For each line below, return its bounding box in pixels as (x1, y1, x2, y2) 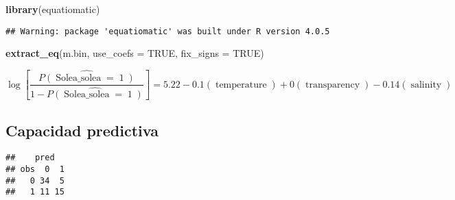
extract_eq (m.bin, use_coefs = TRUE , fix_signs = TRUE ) (5, 46, 264, 60)
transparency (305, 79, 360, 90)
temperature (215, 79, 267, 90)
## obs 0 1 (5, 164, 65, 175)
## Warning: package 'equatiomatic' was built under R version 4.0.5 (5, 26, 330, 36)
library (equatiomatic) (5, 2, 100, 16)
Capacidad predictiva (5, 119, 159, 140)
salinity (410, 79, 442, 90)
